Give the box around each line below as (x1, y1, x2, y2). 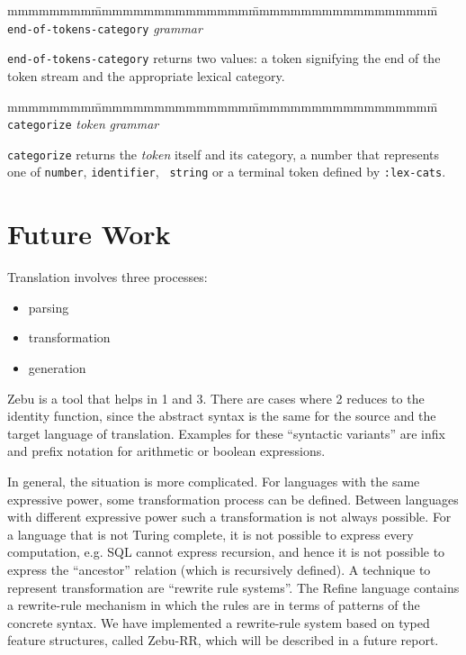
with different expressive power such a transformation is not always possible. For (7, 507, 452, 526)
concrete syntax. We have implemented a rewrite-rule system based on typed (7, 613, 430, 632)
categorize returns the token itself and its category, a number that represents (7, 144, 440, 163)
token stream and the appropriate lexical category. (7, 66, 285, 85)
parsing (28, 297, 69, 316)
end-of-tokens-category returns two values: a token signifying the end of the (7, 49, 441, 68)
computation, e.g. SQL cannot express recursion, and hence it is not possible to (7, 542, 445, 561)
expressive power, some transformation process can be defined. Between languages (7, 489, 459, 508)
